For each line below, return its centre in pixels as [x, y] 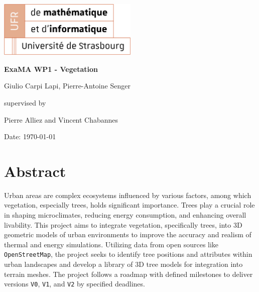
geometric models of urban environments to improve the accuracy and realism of [128, 234]
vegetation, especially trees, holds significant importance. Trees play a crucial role [129, 205]
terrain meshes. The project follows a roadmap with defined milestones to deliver [128, 274]
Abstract [35, 171]
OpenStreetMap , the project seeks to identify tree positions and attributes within [128, 254]
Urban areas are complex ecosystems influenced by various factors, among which [128, 195]
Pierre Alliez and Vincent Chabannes [61, 119]
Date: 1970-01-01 [30, 136]
